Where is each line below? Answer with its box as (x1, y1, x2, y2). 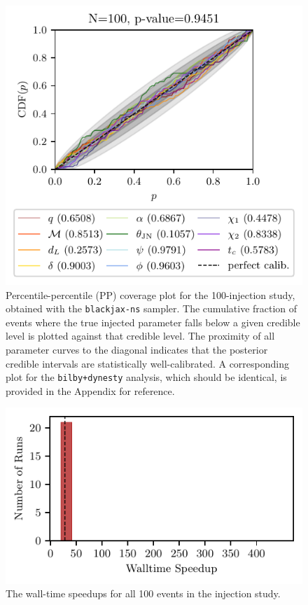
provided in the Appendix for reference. (6, 383, 175, 398)
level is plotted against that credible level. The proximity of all (6, 328, 275, 343)
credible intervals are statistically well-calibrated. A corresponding (6, 356, 289, 370)
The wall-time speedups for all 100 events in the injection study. (6, 586, 281, 601)
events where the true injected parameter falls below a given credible (6, 314, 300, 329)
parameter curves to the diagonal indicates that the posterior (6, 342, 268, 356)
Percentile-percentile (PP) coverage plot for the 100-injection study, (6, 287, 295, 302)
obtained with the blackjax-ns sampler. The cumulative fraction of (6, 301, 297, 316)
